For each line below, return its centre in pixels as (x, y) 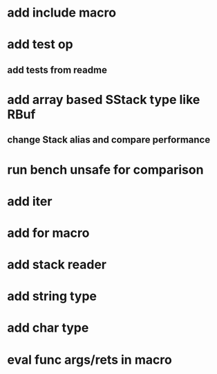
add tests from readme (57, 70)
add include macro (62, 13)
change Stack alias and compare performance (109, 140)
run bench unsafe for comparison (105, 169)
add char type (48, 328)
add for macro (48, 233)
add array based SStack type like (104, 99)
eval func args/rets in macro (90, 360)
